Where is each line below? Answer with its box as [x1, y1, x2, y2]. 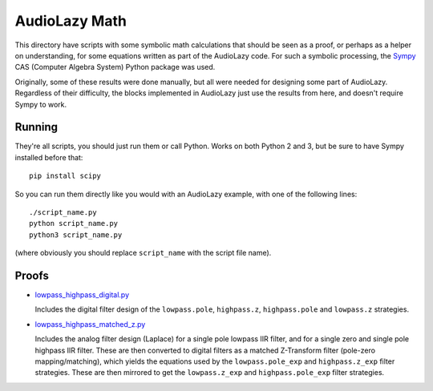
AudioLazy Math [14, 12, 127, 30]
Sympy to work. [14, 99, 67, 109]
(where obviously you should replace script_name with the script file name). [14, 248, 272, 258]
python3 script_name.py [29, 230, 123, 240]
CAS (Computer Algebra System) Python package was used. [14, 62, 216, 72]
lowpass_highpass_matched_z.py [34, 319, 146, 329]
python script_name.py [29, 219, 119, 228]
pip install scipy [29, 171, 102, 180]
